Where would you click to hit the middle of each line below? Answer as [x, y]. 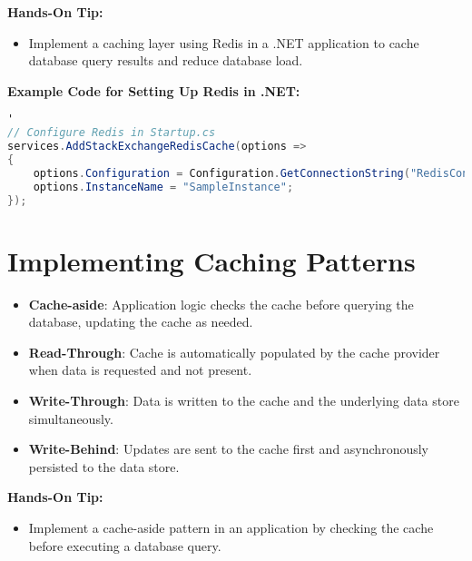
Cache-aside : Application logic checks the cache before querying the [221, 304]
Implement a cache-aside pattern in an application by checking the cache [231, 527]
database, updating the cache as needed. [141, 322]
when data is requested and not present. [140, 370]
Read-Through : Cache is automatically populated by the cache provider [234, 352]
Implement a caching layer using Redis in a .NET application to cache [224, 42]
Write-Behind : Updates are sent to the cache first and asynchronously [228, 449]
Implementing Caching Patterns [211, 260]
